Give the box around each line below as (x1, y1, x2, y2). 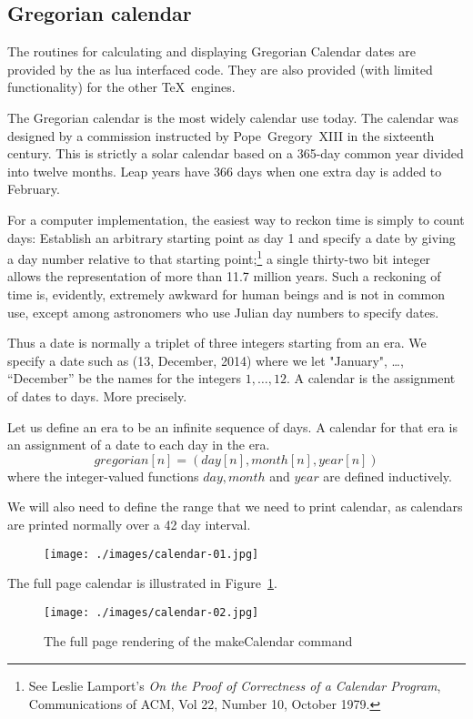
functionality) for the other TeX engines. (7, 77, 236, 96)
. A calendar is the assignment (286, 369, 456, 388)
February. (7, 179, 60, 198)
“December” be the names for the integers (7, 369, 242, 388)
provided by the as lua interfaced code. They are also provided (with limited (7, 59, 433, 78)
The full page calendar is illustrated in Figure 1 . (7, 573, 277, 592)
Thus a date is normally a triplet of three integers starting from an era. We (7, 333, 427, 352)
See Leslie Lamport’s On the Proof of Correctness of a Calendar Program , (28, 676, 441, 695)
